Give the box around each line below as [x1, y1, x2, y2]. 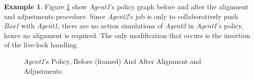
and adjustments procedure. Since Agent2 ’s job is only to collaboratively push [4, 11, 238, 21]
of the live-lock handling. [4, 39, 79, 50]
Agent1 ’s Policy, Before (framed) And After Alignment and [24, 56, 201, 66]
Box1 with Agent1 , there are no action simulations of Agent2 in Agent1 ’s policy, [4, 20, 244, 31]
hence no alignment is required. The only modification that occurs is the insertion [4, 30, 250, 40]
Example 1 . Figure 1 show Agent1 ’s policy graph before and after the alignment [4, 1, 249, 11]
